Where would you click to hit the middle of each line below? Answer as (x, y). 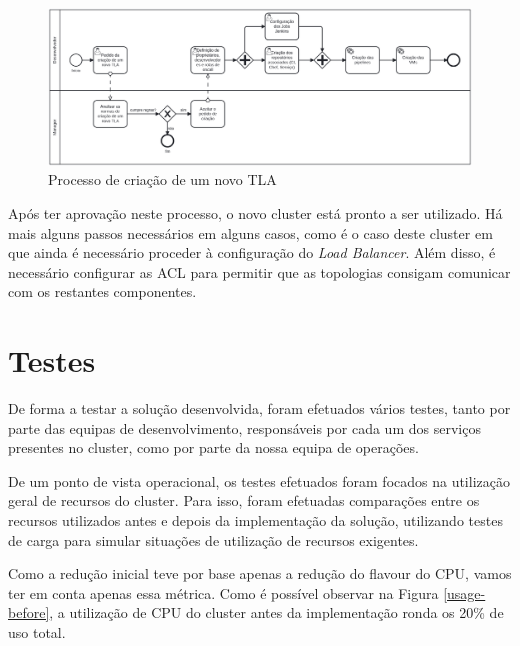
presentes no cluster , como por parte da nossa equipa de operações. (213, 447)
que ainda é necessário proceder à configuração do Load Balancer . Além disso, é (252, 252)
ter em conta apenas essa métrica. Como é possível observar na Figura (223, 592)
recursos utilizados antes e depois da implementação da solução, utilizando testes (255, 520)
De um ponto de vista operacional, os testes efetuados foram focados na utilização (259, 480)
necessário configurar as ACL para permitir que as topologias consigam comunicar (259, 271)
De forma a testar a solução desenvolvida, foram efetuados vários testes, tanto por (259, 408)
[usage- (464, 592)
